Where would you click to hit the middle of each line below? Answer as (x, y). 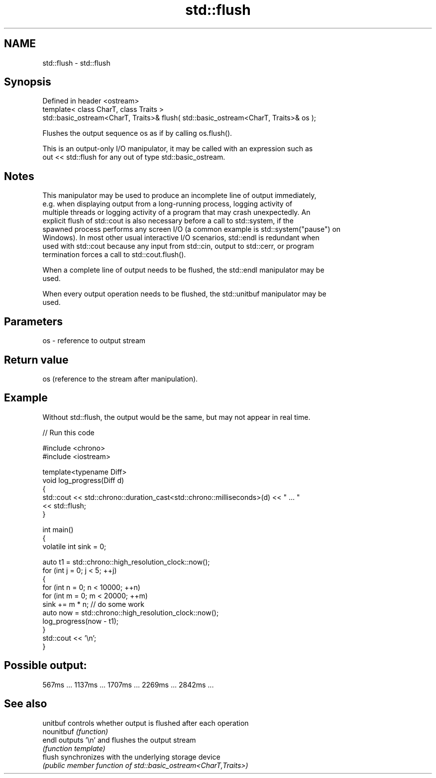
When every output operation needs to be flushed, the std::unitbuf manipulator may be (184, 294)
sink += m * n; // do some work (93, 604)
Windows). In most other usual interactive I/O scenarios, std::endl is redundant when (181, 238)
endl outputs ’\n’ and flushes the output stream (119, 740)
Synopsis (28, 82)
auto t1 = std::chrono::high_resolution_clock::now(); (126, 562)
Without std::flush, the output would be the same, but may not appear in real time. (176, 417)
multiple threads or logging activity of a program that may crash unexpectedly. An (176, 212)
